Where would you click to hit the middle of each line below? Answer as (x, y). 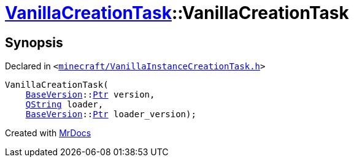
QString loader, (64, 105)
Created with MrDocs (48, 133)
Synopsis (34, 42)
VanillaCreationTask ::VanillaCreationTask (177, 13)
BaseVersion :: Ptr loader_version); (111, 114)
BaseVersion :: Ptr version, (90, 95)
